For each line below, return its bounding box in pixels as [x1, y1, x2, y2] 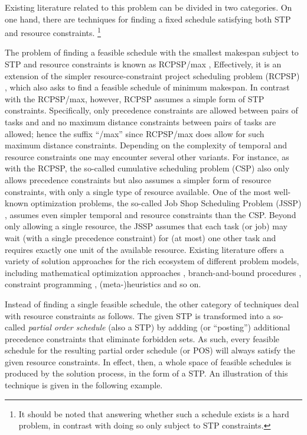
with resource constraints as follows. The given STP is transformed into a [5, 309, 271, 322]
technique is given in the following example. [5, 379, 163, 391]
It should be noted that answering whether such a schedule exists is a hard [18, 407, 289, 420]
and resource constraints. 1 [5, 25, 101, 38]
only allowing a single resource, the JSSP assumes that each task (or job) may [5, 220, 288, 232]
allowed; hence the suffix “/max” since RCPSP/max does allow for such [5, 127, 264, 139]
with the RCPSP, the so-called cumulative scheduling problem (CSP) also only [5, 162, 290, 174]
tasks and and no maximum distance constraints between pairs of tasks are [5, 116, 276, 128]
